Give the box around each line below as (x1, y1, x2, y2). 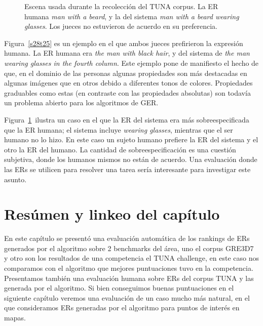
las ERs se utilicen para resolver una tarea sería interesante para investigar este (4, 164, 251, 174)
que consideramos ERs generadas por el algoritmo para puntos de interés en (4, 302, 240, 313)
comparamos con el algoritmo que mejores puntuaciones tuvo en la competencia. (4, 263, 253, 273)
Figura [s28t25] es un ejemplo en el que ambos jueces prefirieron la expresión (4, 37, 243, 48)
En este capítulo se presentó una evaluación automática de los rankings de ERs (4, 233, 250, 243)
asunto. (4, 174, 27, 184)
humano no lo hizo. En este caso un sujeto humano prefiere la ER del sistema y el (4, 134, 258, 145)
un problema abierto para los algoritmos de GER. (4, 97, 159, 108)
